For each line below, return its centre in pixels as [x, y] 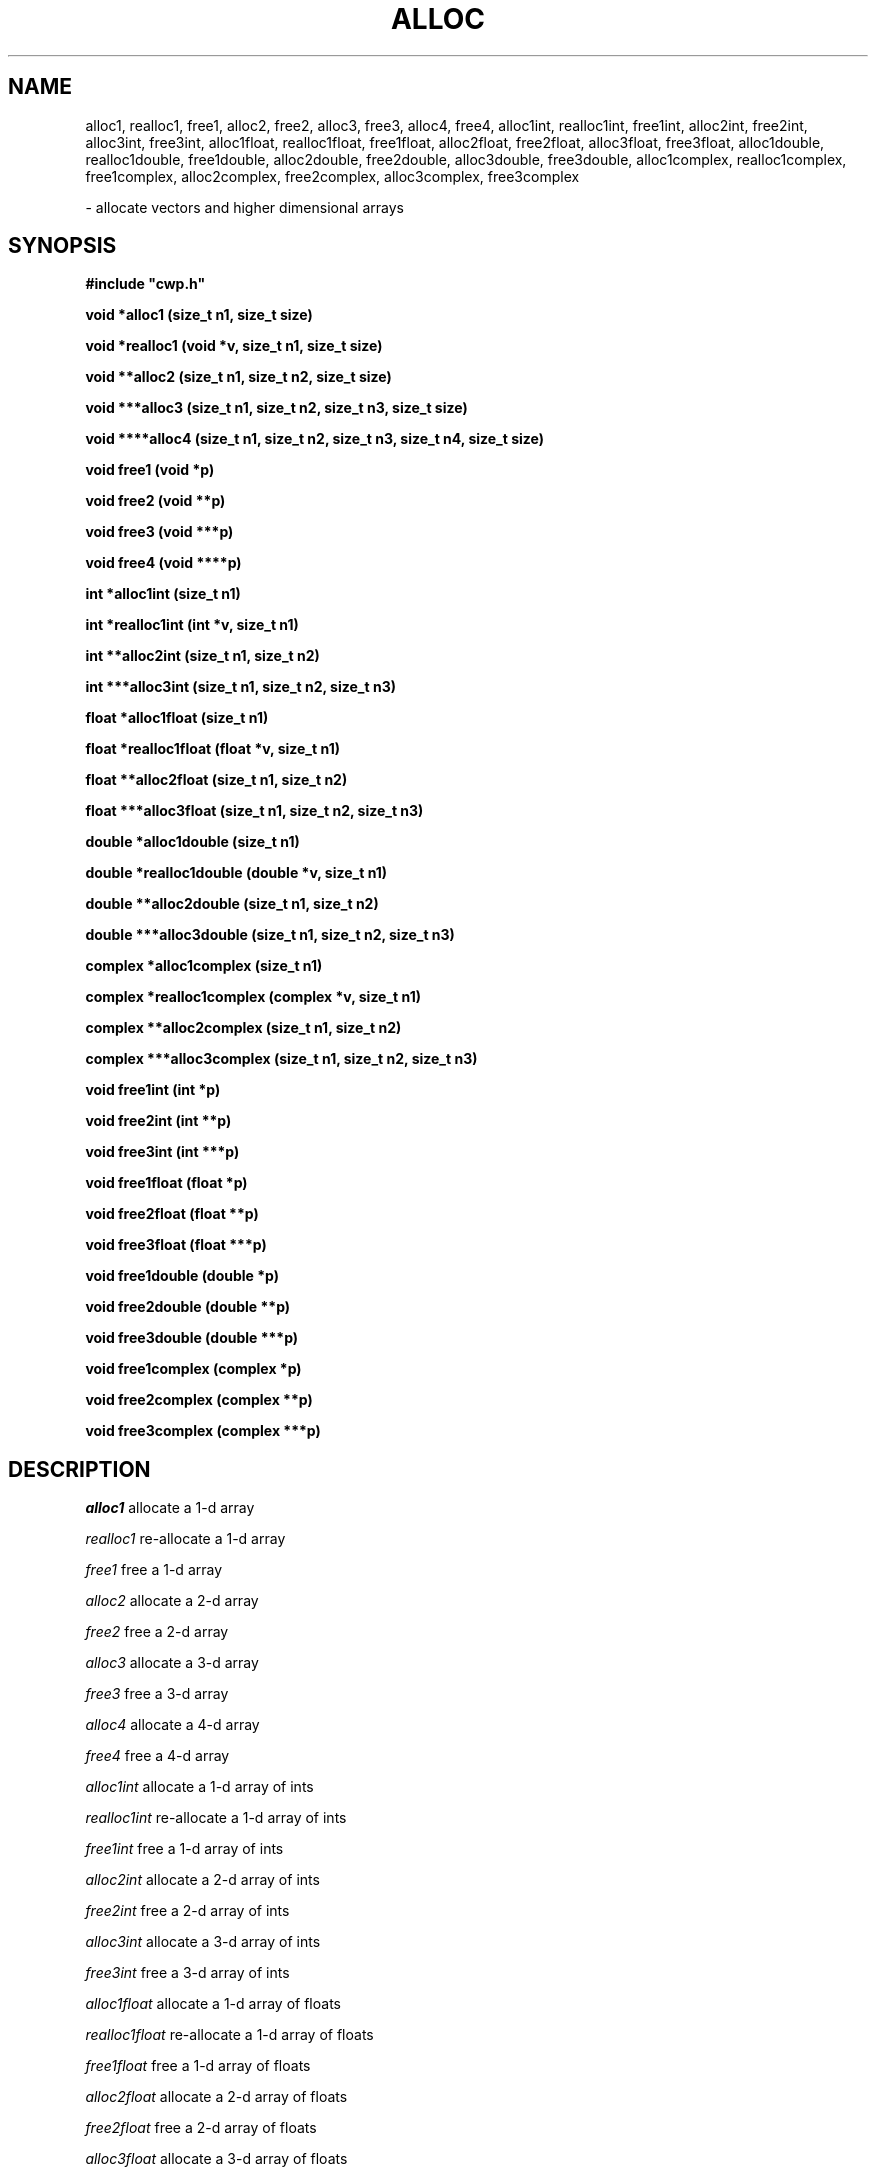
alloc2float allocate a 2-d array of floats [216, 2097]
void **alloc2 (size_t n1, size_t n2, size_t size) [238, 377]
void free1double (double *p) [182, 1276]
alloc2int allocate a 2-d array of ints [202, 1880]
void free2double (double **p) [188, 1307]
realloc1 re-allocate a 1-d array [185, 1539]
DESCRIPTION [79, 1469]
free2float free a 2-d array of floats [201, 2128]
